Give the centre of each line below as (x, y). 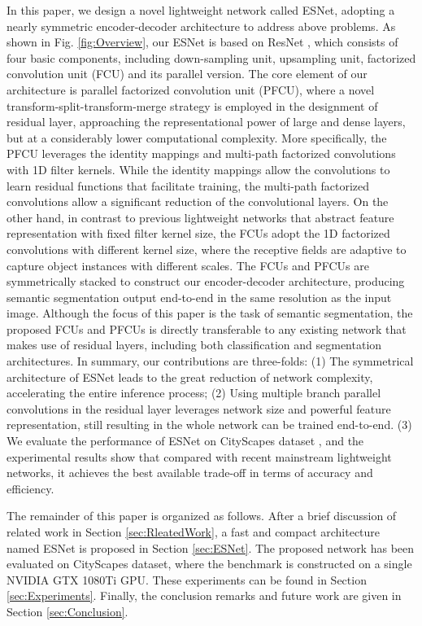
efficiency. (30, 488)
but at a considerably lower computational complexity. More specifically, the (197, 137)
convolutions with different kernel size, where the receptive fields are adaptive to (207, 249)
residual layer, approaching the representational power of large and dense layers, (206, 122)
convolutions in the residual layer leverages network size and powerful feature (199, 408)
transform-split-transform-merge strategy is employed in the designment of (192, 105)
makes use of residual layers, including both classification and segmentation (194, 345)
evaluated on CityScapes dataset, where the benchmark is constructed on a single (209, 564)
